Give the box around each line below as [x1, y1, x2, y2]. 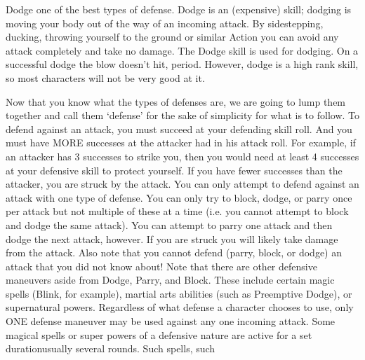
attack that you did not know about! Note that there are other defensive [6, 258, 317, 273]
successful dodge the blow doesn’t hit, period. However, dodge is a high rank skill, [6, 57, 359, 71]
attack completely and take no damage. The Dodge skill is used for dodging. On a [6, 43, 359, 57]
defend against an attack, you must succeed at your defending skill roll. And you [6, 121, 352, 136]
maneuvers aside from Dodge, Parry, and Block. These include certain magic [6, 272, 335, 287]
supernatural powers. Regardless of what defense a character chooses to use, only [6, 300, 354, 314]
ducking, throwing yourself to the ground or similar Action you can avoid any [6, 29, 339, 44]
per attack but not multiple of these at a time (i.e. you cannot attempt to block [6, 204, 349, 219]
